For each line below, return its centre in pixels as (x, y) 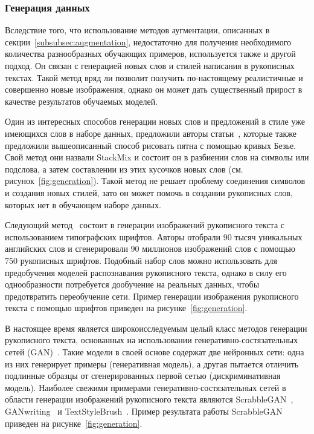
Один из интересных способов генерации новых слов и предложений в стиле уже (155, 121)
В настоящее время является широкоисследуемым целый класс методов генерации (156, 328)
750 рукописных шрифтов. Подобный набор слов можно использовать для (141, 260)
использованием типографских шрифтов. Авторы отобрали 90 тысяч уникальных (154, 236)
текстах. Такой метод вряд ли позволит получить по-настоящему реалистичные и (154, 77)
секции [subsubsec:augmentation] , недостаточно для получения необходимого (148, 41)
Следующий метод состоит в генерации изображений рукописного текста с (145, 225)
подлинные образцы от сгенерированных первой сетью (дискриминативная (143, 376)
